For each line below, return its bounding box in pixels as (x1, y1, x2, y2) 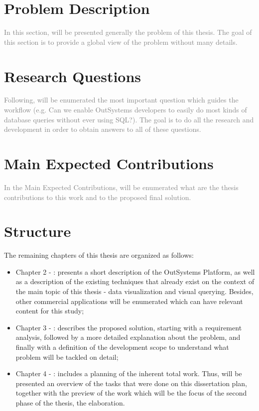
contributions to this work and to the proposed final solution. (4, 192, 191, 202)
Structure (4, 221, 71, 241)
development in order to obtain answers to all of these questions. (4, 124, 201, 134)
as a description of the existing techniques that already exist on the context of (15, 276, 255, 287)
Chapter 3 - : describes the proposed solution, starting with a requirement (15, 322, 242, 332)
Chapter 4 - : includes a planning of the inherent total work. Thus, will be (15, 368, 242, 379)
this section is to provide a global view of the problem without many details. (4, 36, 238, 47)
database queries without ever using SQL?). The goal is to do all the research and (4, 114, 254, 124)
